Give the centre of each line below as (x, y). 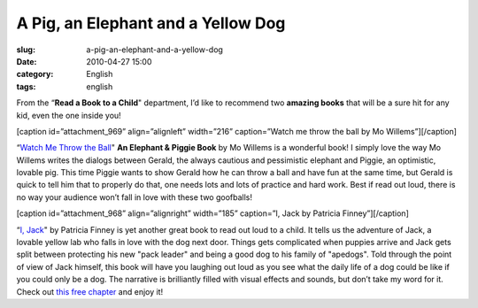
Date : (27, 61)
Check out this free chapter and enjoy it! (90, 291)
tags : (26, 86)
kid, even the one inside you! (69, 115)
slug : (26, 50)
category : (35, 74)
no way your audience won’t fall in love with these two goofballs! (134, 197)
